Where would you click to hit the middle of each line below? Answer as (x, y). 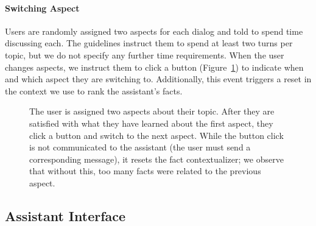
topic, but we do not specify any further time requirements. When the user (145, 55)
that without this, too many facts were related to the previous (145, 171)
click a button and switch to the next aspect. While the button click (156, 135)
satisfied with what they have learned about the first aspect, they (151, 123)
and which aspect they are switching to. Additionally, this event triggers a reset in (158, 79)
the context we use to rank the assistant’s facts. (94, 90)
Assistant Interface (65, 215)
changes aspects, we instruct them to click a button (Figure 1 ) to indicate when (154, 67)
